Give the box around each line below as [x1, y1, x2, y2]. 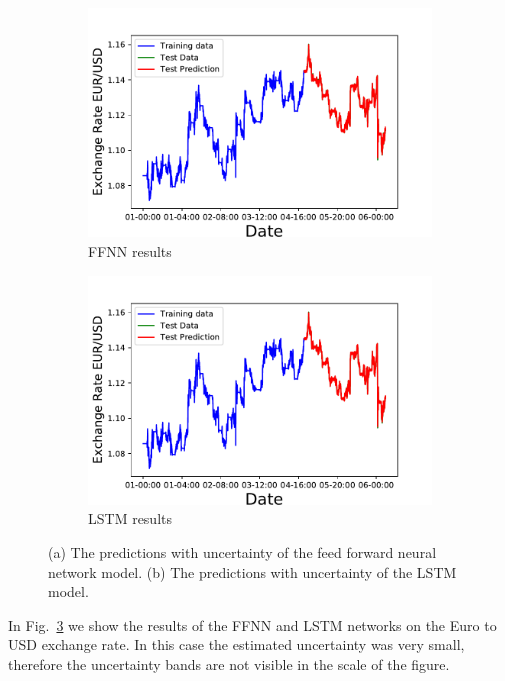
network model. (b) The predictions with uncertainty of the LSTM [48, 561, 457, 582]
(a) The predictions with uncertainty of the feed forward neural [48, 542, 437, 563]
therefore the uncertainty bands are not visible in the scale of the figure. [8, 654, 450, 674]
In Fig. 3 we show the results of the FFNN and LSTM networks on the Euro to [8, 614, 497, 635]
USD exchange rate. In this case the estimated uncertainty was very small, [8, 634, 465, 655]
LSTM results [88, 508, 172, 529]
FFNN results [88, 240, 172, 261]
